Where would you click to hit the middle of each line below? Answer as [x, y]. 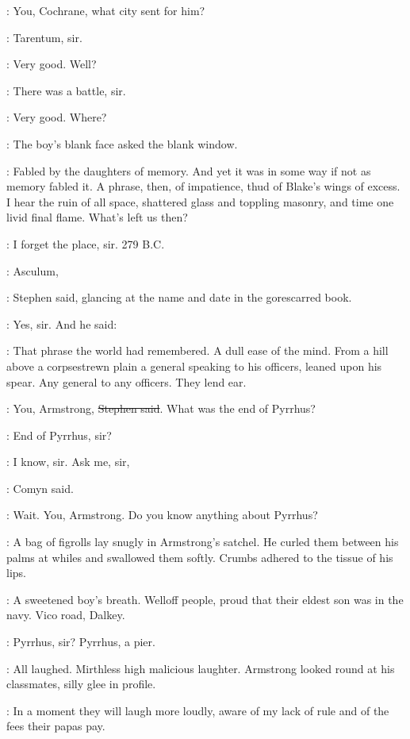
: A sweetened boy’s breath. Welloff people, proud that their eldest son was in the [205, 599]
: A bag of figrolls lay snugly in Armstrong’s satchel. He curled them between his [203, 542]
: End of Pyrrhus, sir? [59, 435]
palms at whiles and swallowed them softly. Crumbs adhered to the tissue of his [200, 557]
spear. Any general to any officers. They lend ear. [126, 381]
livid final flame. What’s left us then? [97, 217]
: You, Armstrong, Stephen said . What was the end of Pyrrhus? [161, 408]
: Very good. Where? [57, 117]
